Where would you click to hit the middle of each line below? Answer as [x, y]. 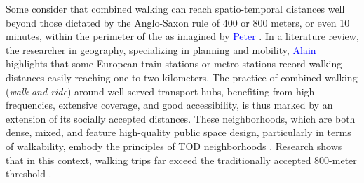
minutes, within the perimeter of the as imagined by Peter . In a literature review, [182, 36]
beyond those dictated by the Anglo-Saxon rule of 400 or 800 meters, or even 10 [178, 22]
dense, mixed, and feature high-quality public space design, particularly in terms [178, 132]
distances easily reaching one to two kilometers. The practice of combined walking [182, 77]
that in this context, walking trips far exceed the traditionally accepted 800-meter [181, 160]
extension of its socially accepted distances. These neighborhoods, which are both [181, 118]
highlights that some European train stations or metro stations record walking [174, 63]
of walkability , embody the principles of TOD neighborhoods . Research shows [174, 145]
